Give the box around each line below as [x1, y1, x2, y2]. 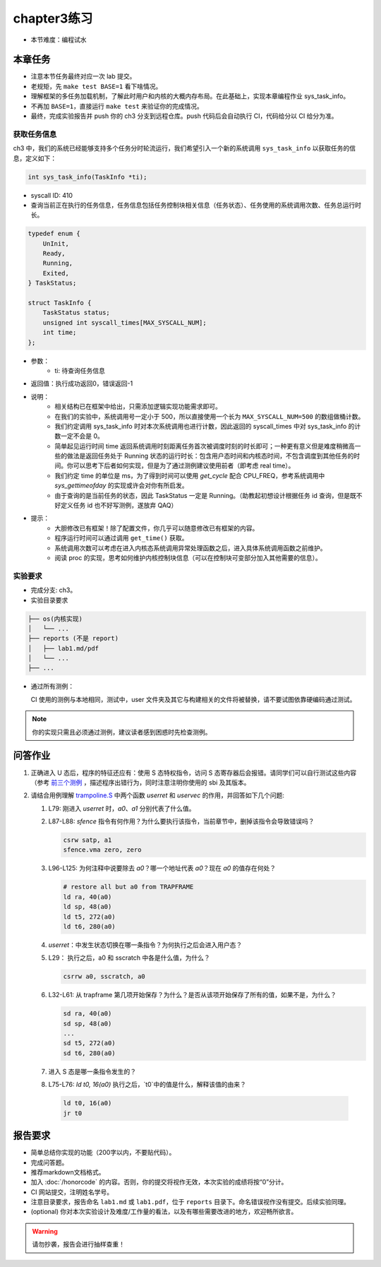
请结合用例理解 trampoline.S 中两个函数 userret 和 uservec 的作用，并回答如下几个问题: [30, 791, 285, 799]
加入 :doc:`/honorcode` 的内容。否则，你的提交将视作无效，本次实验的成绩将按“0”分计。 [30, 1178, 288, 1186]
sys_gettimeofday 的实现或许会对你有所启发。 [54, 481, 188, 490]
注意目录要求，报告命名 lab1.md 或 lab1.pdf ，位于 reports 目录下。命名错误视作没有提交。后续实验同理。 [30, 1198, 351, 1206]
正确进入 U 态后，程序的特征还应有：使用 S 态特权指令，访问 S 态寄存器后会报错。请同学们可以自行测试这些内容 [30, 768, 357, 777]
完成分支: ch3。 [30, 586, 77, 595]
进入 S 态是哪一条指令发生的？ [48, 1067, 137, 1076]
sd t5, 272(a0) [63, 1039, 116, 1047]
